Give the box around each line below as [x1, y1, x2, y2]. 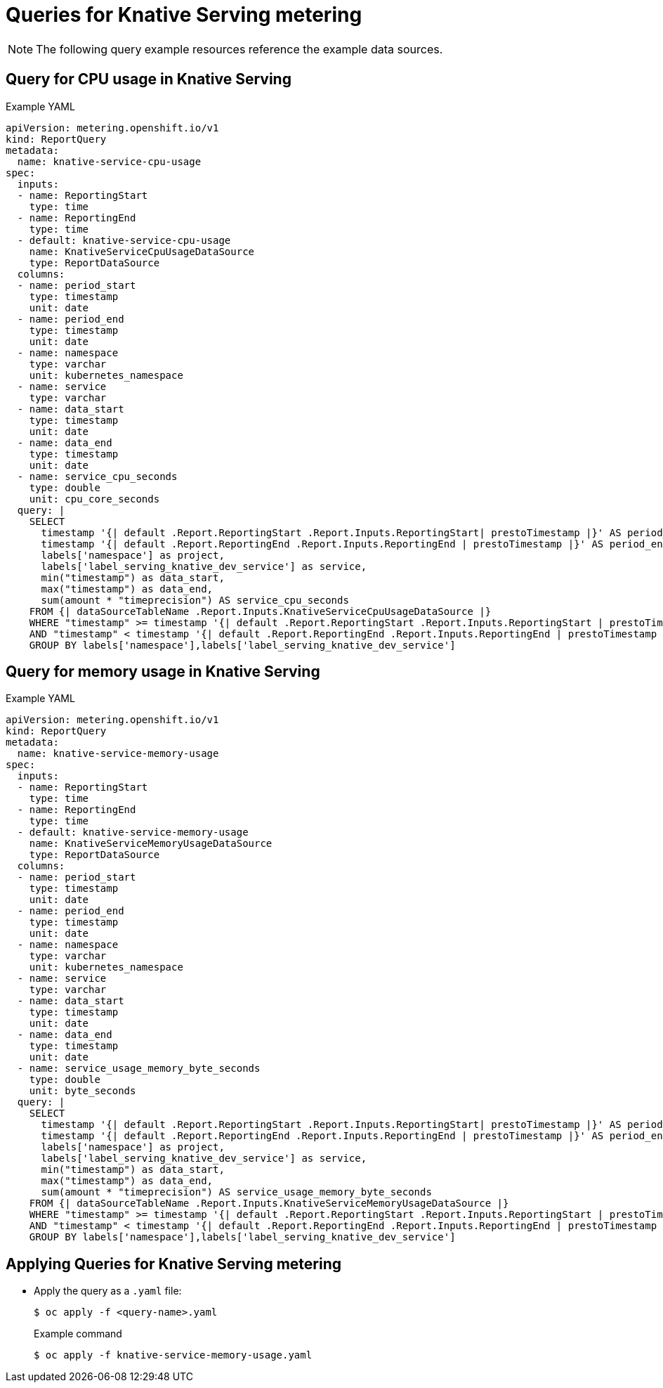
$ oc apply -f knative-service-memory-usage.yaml [34, 1349, 313, 1361]
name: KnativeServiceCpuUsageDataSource [29, 245, 255, 257]
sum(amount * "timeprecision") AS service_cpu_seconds [41, 594, 349, 606]
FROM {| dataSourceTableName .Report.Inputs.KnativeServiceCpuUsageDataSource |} [29, 605, 492, 617]
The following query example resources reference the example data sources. [36, 41, 443, 56]
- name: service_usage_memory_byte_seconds [17, 1063, 261, 1075]
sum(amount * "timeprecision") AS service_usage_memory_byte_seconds [41, 1186, 432, 1198]
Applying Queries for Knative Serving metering [6, 1254, 342, 1273]
